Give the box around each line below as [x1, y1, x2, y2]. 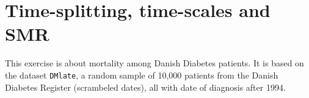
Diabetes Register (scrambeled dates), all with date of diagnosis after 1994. [5, 80, 286, 93]
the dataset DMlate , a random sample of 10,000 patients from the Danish [5, 68, 278, 81]
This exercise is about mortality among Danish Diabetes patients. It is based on [5, 57, 304, 69]
